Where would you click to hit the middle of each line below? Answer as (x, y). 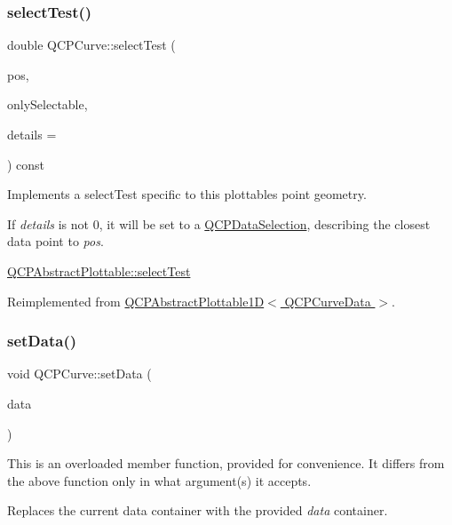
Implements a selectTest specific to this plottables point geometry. (187, 194)
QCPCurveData (328, 301)
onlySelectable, (48, 104)
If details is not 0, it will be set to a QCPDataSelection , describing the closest (219, 223)
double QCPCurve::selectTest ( (91, 45)
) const (26, 164)
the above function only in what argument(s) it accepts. (159, 480)
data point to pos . (56, 241)
